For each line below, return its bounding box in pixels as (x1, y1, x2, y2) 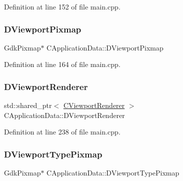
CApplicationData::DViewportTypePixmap (46, 167, 179, 178)
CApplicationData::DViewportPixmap (46, 42, 163, 52)
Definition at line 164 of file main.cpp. (4, 59, 120, 69)
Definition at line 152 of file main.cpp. (4, 1, 120, 11)
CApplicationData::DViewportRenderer (4, 109, 125, 120)
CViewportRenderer (63, 100, 125, 110)
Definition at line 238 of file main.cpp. (4, 126, 120, 137)
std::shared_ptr (4, 100, 52, 110)
